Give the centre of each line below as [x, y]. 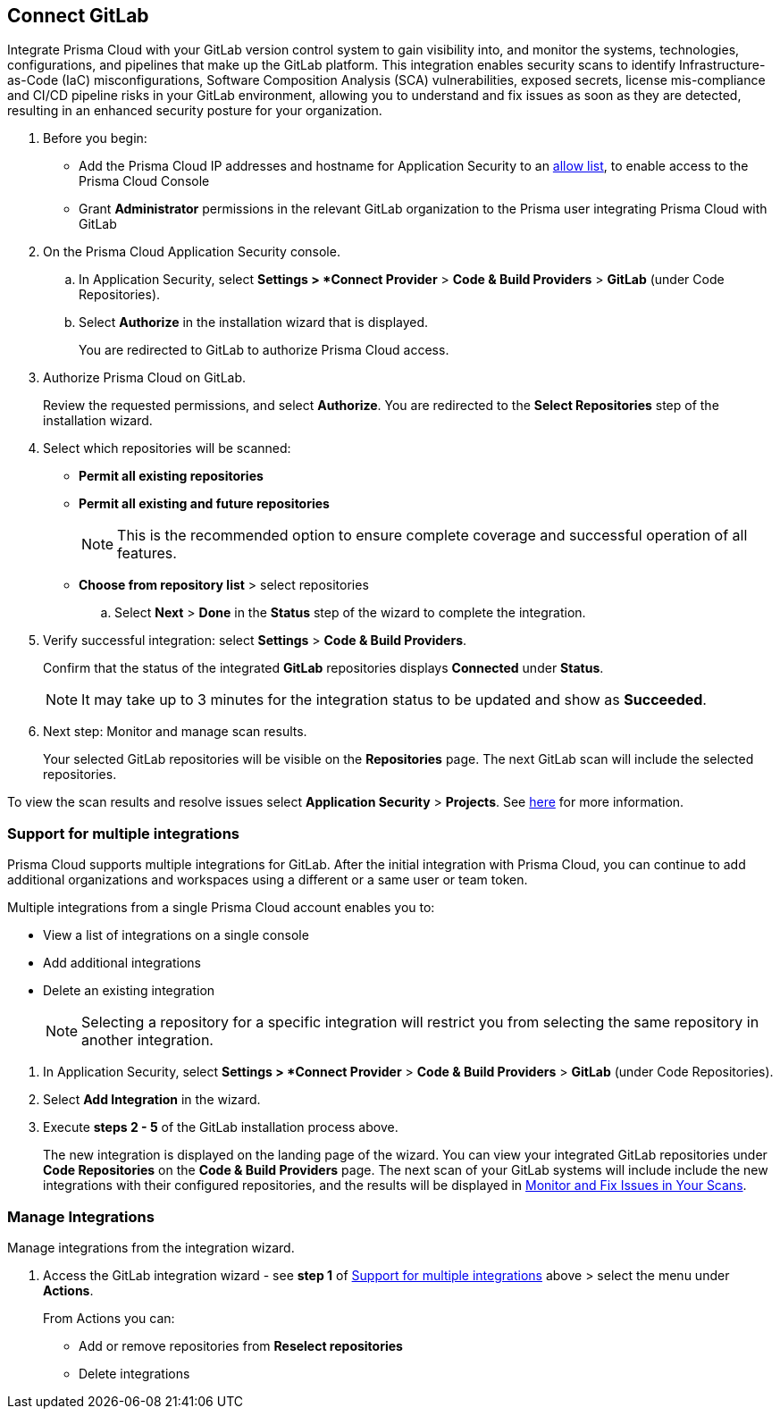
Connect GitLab [78, 16]
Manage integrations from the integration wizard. [151, 1247]
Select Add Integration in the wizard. [152, 1100]
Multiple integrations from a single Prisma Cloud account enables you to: [221, 908]
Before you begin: [95, 138]
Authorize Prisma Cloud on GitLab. [145, 378]
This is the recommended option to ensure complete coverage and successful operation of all [432, 536]
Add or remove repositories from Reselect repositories [241, 1345]
